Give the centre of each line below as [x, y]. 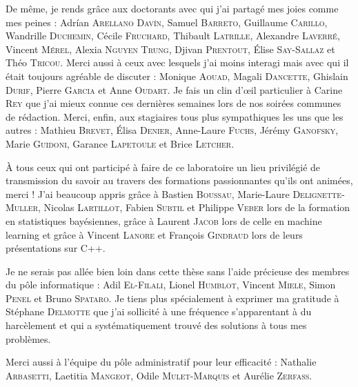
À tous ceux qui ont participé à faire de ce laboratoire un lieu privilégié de [163, 167]
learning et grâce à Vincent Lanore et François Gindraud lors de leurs [154, 234]
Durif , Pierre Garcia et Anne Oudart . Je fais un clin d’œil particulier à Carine [174, 89]
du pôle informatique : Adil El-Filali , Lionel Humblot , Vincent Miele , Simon [171, 285]
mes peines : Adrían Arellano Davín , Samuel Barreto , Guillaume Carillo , [167, 22]
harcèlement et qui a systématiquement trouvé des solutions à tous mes [156, 325]
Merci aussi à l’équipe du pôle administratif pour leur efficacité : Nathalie [161, 362]
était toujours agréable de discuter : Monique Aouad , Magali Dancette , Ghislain [177, 76]
